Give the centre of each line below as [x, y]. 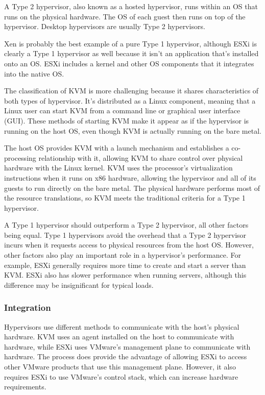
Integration [28, 307]
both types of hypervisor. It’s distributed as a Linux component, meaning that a [130, 100]
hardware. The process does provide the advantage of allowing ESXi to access [126, 356]
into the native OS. [34, 73]
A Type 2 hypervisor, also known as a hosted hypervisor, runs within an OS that [131, 6]
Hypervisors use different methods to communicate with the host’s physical [122, 326]
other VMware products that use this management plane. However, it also [120, 367]
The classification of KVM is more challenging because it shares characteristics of [131, 91]
